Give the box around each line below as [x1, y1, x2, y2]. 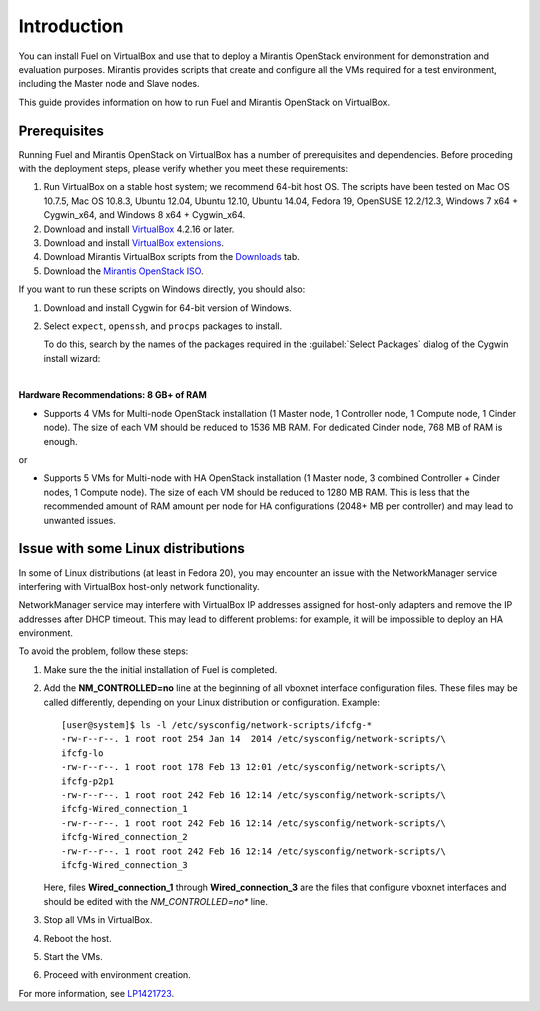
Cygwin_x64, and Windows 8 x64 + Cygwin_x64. [43, 209, 246, 221]
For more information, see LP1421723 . [18, 987, 175, 999]
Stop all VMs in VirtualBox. [43, 914, 153, 926]
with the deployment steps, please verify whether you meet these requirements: [18, 163, 349, 175]
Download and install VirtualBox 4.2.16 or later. [43, 223, 235, 235]
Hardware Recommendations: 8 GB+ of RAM [18, 389, 207, 401]
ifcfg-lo [61, 747, 104, 759]
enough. [43, 435, 79, 447]
